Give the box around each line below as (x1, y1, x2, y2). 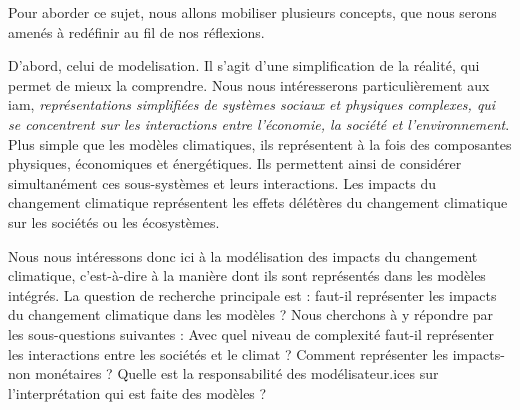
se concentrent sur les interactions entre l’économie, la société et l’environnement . (8, 113, 510, 134)
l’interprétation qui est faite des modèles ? (8, 382, 267, 403)
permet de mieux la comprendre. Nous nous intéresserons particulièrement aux (8, 74, 490, 95)
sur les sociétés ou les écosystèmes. (8, 211, 220, 232)
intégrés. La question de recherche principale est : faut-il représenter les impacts (8, 284, 497, 305)
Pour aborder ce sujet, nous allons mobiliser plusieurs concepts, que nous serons (8, 2, 497, 22)
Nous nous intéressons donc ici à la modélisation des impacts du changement (8, 245, 478, 266)
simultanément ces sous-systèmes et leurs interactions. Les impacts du (8, 172, 437, 193)
